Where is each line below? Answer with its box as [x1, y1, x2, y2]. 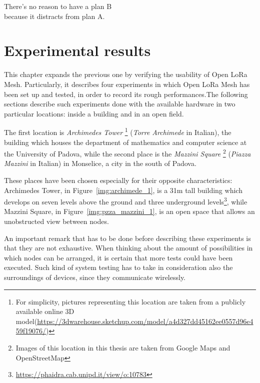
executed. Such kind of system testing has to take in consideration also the [4, 262, 233, 272]
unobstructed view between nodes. [4, 216, 109, 226]
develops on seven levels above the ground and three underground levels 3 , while [4, 195, 247, 206]
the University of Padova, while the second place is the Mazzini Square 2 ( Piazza [4, 147, 251, 158]
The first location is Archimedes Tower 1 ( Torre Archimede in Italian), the [4, 125, 231, 137]
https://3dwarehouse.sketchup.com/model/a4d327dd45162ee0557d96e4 [37, 315, 253, 326]
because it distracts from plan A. [4, 10, 105, 21]
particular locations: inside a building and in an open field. [4, 108, 184, 118]
